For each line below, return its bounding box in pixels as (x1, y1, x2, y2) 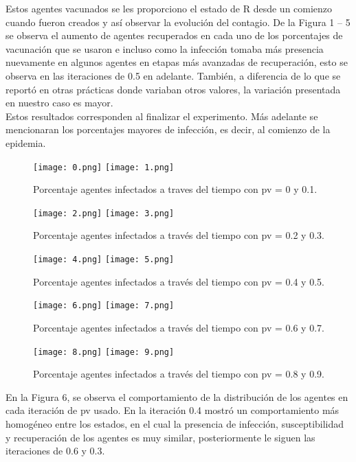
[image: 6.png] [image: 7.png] (33, 301, 175, 311)
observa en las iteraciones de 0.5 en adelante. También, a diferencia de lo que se (5, 68, 341, 82)
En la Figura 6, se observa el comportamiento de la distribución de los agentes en (5, 389, 348, 404)
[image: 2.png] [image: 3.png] (33, 208, 175, 218)
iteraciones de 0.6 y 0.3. (5, 443, 105, 458)
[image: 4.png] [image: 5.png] (33, 255, 175, 265)
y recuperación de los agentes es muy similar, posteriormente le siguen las (5, 430, 315, 444)
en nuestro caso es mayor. (5, 95, 113, 110)
